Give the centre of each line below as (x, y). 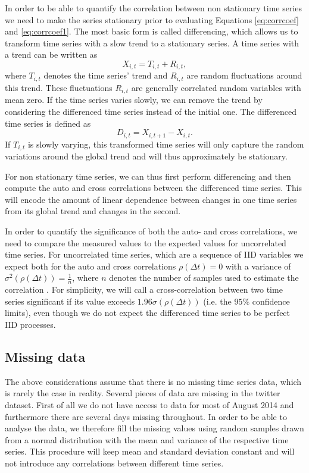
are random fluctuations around (244, 75)
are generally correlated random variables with (216, 87)
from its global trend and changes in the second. (93, 211)
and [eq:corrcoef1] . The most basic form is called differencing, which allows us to (152, 31)
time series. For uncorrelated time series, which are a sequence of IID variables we (154, 254)
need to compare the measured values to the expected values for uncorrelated (146, 242)
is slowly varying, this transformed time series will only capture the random (166, 144)
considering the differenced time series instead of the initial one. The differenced (151, 111)
